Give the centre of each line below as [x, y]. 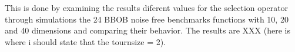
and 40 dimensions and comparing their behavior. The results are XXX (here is [147, 30]
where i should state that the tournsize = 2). [86, 41]
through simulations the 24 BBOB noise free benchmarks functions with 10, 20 [147, 19]
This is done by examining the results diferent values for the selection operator [147, 8]
